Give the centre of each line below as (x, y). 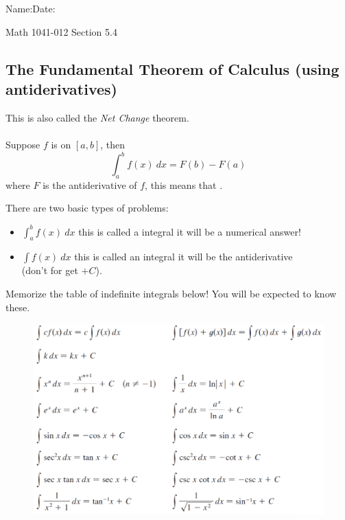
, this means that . (184, 184)
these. (18, 307)
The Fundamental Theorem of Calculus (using (172, 68)
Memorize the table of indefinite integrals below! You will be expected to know (171, 293)
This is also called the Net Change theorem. (97, 117)
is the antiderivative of (90, 184)
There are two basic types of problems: (87, 208)
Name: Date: (31, 8)
